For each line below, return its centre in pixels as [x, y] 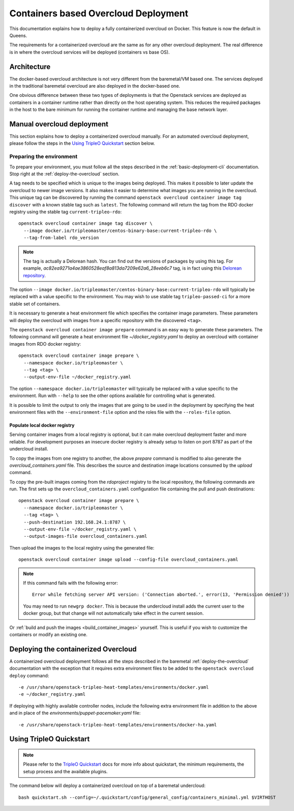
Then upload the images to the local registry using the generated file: [82, 547]
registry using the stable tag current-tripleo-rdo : [66, 212]
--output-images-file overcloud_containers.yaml [85, 536]
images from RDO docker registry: [45, 344]
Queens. [18, 35]
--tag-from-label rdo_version [61, 238]
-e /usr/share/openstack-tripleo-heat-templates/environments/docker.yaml [114, 687]
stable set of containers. [35, 304]
